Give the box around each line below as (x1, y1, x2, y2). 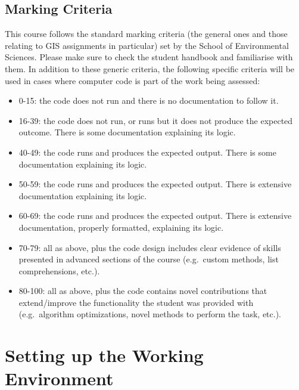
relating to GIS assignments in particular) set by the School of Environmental (5, 39, 289, 51)
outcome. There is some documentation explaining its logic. (18, 126, 236, 138)
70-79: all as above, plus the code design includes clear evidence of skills (18, 241, 281, 253)
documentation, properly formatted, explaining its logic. (18, 221, 224, 233)
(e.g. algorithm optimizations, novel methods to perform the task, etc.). (18, 308, 281, 320)
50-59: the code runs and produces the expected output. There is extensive (18, 178, 292, 190)
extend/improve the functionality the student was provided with (18, 296, 254, 308)
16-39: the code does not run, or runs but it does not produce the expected (18, 114, 293, 126)
